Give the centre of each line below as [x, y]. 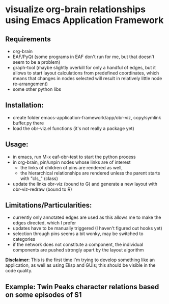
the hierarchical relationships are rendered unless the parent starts [90, 173]
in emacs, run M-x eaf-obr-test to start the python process [74, 157]
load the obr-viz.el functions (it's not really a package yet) [74, 128]
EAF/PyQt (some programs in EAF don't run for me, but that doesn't [83, 57]
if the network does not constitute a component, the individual [78, 245]
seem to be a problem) [36, 62]
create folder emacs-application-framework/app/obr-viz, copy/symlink [87, 117]
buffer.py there [28, 123]
